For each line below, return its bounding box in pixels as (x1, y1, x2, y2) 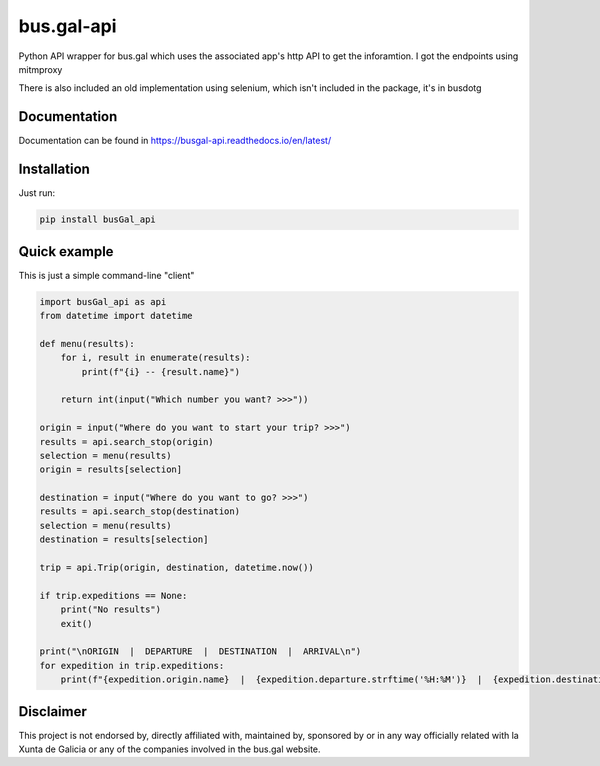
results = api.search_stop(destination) (39, 506, 240, 517)
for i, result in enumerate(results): (60, 352, 251, 364)
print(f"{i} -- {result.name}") (81, 366, 240, 377)
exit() (60, 618, 93, 629)
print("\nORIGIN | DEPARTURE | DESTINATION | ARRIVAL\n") (39, 646, 362, 657)
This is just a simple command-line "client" (18, 269, 195, 281)
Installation (18, 161, 90, 178)
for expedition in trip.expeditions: (39, 660, 225, 671)
